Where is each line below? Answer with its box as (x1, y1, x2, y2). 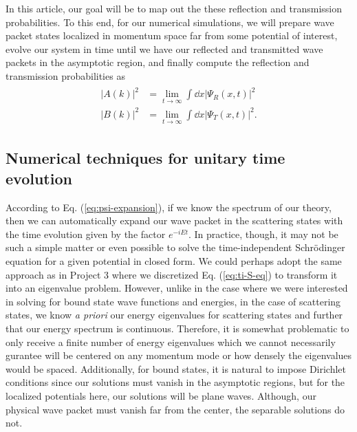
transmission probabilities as (6, 68, 125, 83)
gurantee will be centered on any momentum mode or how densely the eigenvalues (6, 348, 352, 363)
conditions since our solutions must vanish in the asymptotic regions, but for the (6, 375, 345, 389)
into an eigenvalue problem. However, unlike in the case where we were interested (6, 281, 348, 295)
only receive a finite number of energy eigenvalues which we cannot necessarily (6, 334, 336, 349)
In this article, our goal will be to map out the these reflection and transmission (6, 1, 342, 15)
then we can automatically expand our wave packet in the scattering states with (6, 213, 343, 228)
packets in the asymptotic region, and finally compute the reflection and (6, 55, 310, 69)
